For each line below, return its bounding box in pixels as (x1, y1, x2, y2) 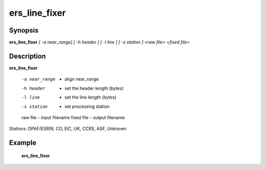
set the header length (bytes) (65, 85, 124, 91)
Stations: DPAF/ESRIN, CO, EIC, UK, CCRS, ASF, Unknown (9, 126, 127, 132)
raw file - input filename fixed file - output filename (21, 114, 125, 120)
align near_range (65, 76, 99, 82)
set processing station (65, 103, 110, 109)
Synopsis (9, 26, 39, 34)
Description (9, 52, 46, 60)
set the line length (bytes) (65, 94, 117, 101)
